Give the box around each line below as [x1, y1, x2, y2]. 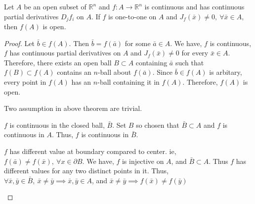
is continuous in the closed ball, [9, 119, 105, 130]
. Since [152, 67, 173, 77]
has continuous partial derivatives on [9, 48, 121, 58]
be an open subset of [24, 1, 86, 11]
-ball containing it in [97, 77, 160, 87]
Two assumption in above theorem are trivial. [4, 103, 142, 113]
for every [181, 48, 209, 58]
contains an [57, 67, 91, 77]
